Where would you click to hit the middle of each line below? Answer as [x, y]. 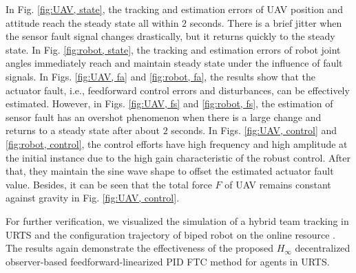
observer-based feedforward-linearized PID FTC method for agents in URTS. [168, 261]
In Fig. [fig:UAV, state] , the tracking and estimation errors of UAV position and [174, 9]
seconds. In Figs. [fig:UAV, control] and [254, 130]
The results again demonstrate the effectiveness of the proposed [140, 248]
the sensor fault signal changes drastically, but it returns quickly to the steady [170, 36]
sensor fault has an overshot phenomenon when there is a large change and [164, 117]
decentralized [323, 248]
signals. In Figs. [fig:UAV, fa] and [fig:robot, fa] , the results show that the [160, 76]
